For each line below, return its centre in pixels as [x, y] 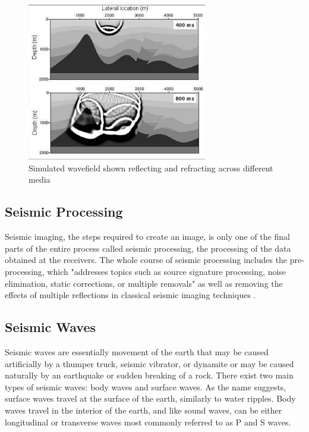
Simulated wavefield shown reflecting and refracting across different [151, 168]
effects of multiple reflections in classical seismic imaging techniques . [130, 295]
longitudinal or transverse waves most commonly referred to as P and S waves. [148, 422]
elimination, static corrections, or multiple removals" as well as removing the [144, 283]
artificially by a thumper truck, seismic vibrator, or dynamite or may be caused [149, 363]
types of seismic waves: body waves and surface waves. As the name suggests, [146, 386]
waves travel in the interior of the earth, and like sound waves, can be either [144, 410]
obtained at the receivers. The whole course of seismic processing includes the [146, 260]
